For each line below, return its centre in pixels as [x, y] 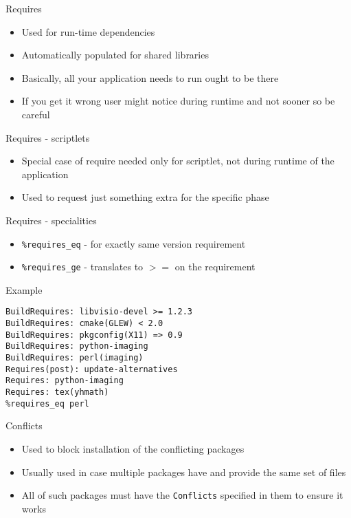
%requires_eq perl [47, 403]
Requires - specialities [51, 220]
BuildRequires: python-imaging [77, 346]
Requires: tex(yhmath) [57, 392]
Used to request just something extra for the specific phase [145, 197]
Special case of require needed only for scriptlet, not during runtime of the [178, 161]
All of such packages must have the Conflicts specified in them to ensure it [182, 495]
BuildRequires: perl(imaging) [75, 358]
